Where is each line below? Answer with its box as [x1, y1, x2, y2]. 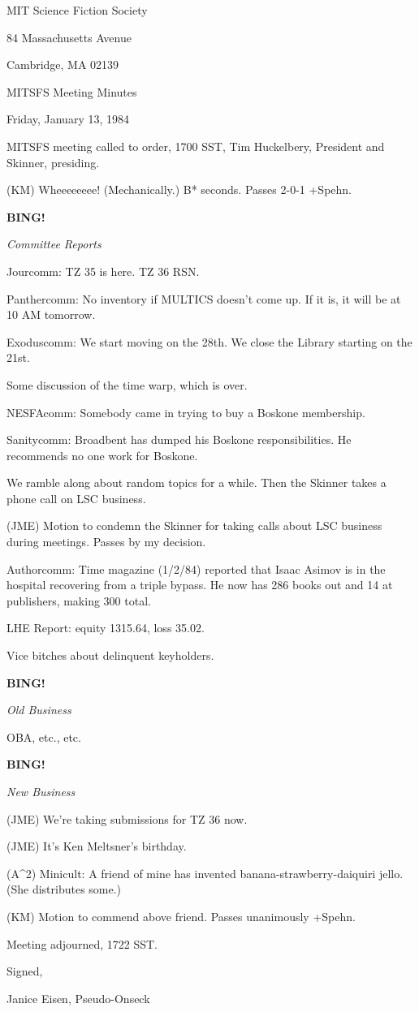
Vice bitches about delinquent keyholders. [6, 647, 214, 664]
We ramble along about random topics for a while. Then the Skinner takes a [6, 474, 387, 491]
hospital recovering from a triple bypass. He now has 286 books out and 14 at [6, 576, 393, 593]
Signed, [6, 962, 43, 980]
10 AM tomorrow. [6, 306, 96, 323]
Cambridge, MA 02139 [6, 56, 119, 73]
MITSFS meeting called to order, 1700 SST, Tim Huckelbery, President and [6, 137, 385, 154]
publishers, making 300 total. [6, 592, 151, 609]
